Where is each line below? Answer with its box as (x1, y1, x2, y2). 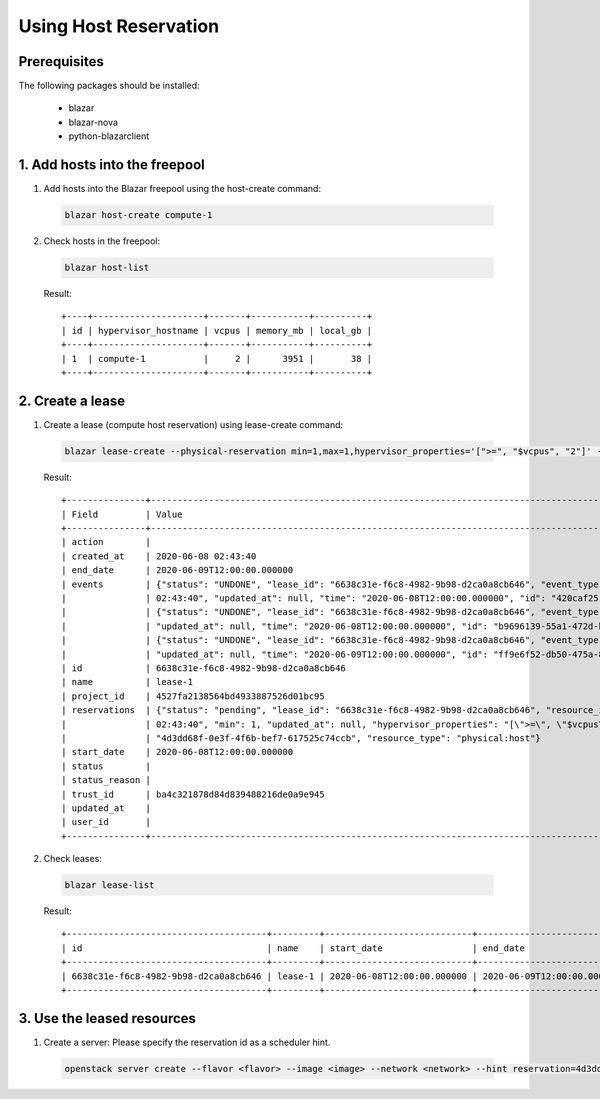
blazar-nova (68, 116, 119, 128)
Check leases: (43, 853, 102, 865)
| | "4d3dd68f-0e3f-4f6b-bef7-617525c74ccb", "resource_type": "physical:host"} (61, 732, 542, 744)
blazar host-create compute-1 (64, 210, 213, 221)
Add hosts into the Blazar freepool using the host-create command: (43, 183, 322, 195)
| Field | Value (61, 508, 183, 520)
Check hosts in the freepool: (43, 235, 161, 247)
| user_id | (61, 816, 152, 828)
